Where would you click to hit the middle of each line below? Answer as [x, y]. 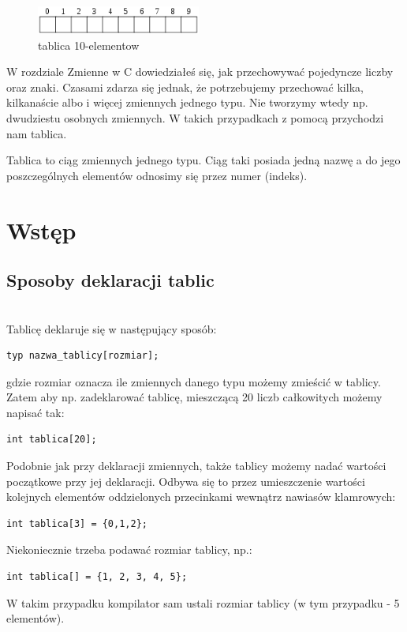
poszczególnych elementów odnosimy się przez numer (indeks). [157, 175]
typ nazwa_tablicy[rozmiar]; [83, 356]
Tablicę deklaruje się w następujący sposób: [112, 328]
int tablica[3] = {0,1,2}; [77, 523]
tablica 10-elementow [89, 45]
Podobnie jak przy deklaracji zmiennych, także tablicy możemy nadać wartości [196, 466]
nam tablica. [37, 133]
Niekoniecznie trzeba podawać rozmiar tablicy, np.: [129, 549]
